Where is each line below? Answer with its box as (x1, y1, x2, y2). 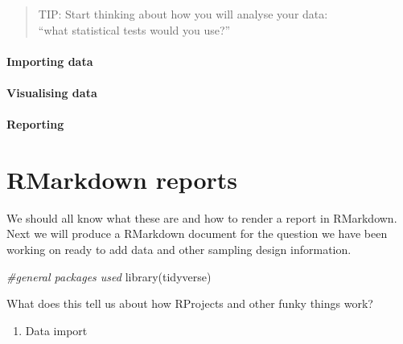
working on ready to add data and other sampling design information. (6, 241, 352, 258)
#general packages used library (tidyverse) (6, 268, 212, 285)
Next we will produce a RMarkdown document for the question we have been (6, 225, 388, 242)
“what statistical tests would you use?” (38, 21, 231, 38)
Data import (25, 321, 88, 338)
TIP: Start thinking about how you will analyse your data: (38, 6, 328, 22)
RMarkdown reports (6, 162, 238, 195)
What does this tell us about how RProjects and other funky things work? (6, 295, 373, 312)
